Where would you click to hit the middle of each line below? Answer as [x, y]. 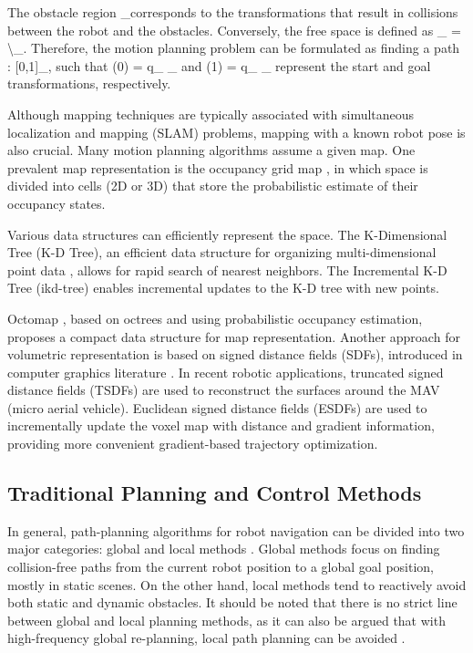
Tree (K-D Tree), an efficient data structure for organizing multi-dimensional [222, 252]
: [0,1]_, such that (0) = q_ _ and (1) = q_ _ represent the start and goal [219, 65]
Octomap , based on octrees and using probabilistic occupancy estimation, [215, 318]
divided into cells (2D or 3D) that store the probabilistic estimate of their [213, 186]
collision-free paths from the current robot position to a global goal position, [221, 567]
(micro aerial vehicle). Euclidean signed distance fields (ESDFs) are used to [217, 407]
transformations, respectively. [89, 83]
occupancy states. [57, 203]
